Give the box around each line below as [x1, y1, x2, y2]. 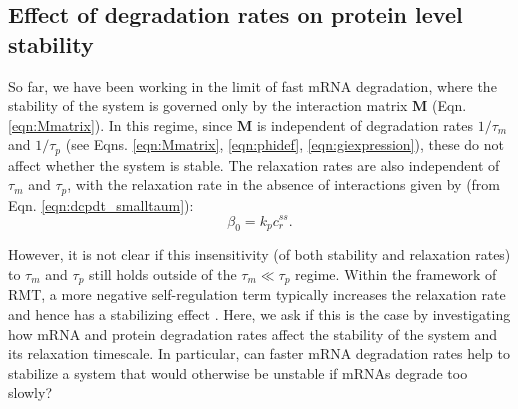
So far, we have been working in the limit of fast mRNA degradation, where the [8, 75, 497, 96]
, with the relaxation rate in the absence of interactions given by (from [67, 174, 501, 195]
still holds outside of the [89, 263, 237, 284]
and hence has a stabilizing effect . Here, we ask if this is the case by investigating [8, 303, 511, 324]
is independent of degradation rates [256, 114, 473, 135]
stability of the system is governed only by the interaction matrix [8, 95, 408, 116]
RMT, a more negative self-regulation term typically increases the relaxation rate [8, 284, 506, 305]
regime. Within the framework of [295, 263, 497, 284]
